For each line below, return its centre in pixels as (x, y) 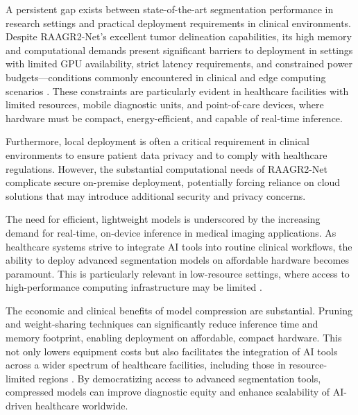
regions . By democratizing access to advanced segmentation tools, (180, 378)
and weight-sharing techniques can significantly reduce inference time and (162, 324)
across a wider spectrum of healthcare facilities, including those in (146, 365)
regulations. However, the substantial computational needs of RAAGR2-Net (167, 168)
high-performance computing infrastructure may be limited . (134, 287)
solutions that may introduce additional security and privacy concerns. (156, 195)
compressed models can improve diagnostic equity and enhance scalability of (168, 392)
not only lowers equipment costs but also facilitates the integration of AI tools (172, 351)
